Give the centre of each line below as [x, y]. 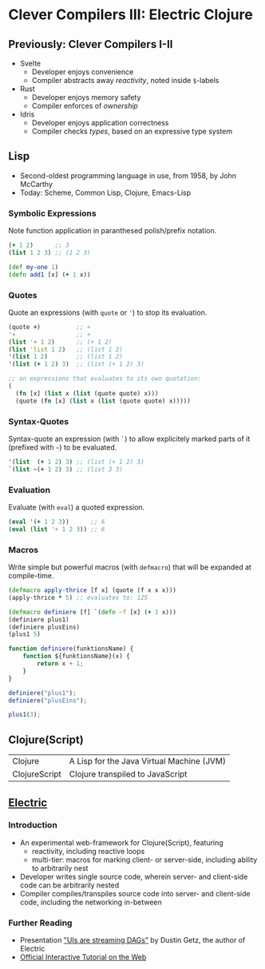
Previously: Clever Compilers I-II [91, 44]
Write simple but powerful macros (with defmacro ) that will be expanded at [130, 567]
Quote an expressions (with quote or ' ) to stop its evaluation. [108, 312]
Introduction [33, 825]
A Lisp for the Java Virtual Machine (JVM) [147, 761]
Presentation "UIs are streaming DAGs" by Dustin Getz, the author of [132, 940]
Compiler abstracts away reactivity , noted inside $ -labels [125, 80]
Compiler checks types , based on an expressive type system [132, 131]
